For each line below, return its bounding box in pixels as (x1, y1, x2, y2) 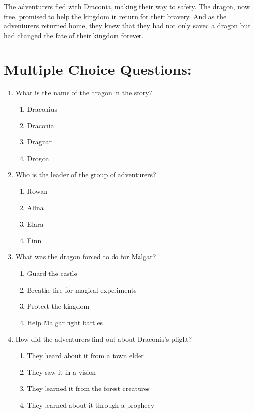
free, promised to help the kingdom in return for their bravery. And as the (4, 11, 227, 21)
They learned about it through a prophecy (27, 399, 155, 410)
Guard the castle (27, 268, 77, 278)
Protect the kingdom (27, 301, 90, 311)
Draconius (27, 104, 57, 114)
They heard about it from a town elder (27, 350, 144, 360)
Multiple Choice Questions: (4, 59, 192, 79)
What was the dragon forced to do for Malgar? (15, 252, 156, 262)
